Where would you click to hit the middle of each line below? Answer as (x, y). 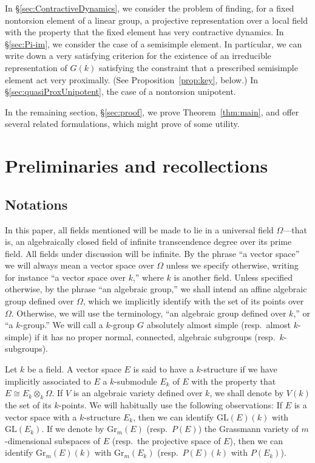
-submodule (136, 381)
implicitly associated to (48, 381)
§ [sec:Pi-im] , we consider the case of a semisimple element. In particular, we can (154, 43)
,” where (148, 277)
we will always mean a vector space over (80, 265)
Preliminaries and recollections (137, 166)
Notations (36, 204)
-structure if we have (239, 369)
